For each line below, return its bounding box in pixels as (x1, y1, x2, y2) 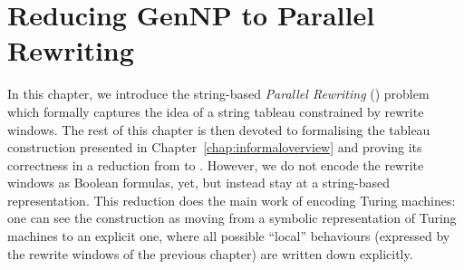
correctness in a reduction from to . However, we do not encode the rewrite (7, 155, 424, 174)
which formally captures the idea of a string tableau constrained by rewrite (7, 101, 424, 121)
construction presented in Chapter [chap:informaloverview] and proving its (7, 138, 422, 157)
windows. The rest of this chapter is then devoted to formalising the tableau (7, 120, 430, 139)
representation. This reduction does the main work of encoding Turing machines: (7, 190, 456, 209)
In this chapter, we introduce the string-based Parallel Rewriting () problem (7, 84, 430, 103)
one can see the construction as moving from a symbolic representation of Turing (7, 208, 457, 227)
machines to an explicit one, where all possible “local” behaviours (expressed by (7, 227, 450, 246)
